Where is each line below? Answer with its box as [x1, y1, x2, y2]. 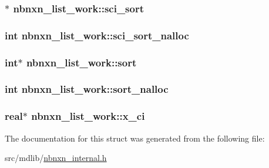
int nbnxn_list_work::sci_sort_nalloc [5, 28, 189, 42]
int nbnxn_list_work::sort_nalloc [5, 82, 169, 96]
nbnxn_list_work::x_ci [31, 109, 145, 123]
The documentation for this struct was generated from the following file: [5, 132, 265, 144]
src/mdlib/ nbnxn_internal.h [5, 152, 107, 164]
